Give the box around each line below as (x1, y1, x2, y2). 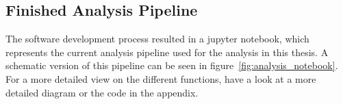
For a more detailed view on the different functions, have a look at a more (5, 71, 316, 86)
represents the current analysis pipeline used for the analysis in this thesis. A (5, 44, 329, 59)
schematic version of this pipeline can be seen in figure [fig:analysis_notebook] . (5, 58, 338, 73)
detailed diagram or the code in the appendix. (5, 85, 199, 99)
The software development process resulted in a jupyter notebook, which (5, 31, 309, 46)
